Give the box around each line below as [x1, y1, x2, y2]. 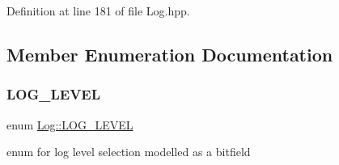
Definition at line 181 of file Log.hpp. [6, 2, 190, 19]
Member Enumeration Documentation [6, 41, 333, 66]
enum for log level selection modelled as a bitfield [6, 143, 251, 160]
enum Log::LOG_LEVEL [6, 116, 133, 133]
